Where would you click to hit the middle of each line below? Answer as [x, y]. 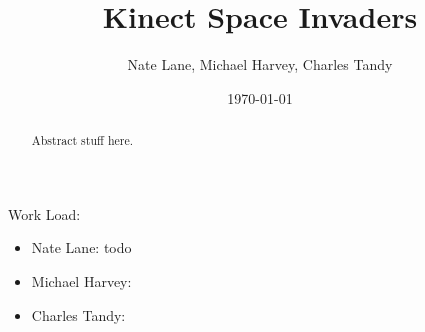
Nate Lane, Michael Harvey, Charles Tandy [260, 64]
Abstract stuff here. [82, 140]
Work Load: [44, 213]
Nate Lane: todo [81, 247]
